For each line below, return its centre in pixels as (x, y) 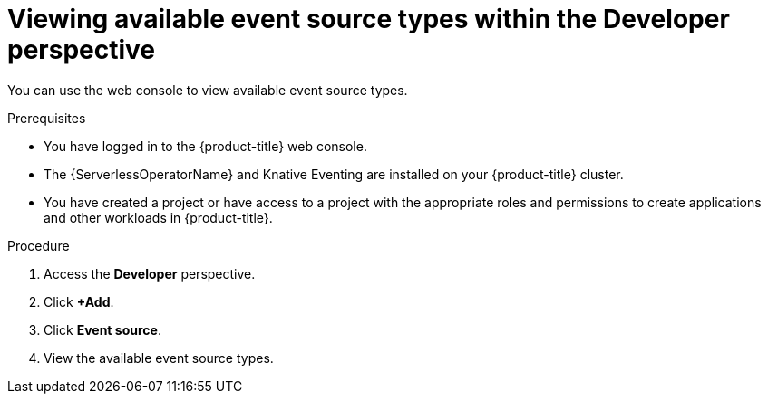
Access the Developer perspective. (150, 273)
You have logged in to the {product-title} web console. (205, 146)
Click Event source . (102, 329)
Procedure (39, 245)
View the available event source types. (159, 358)
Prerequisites (47, 118)
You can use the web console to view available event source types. (208, 90)
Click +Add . (79, 301)
